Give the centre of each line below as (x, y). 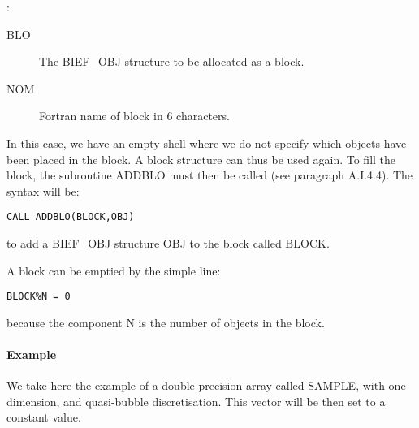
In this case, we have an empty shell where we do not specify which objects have (207, 143)
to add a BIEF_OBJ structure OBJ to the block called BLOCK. (168, 243)
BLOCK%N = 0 (39, 297)
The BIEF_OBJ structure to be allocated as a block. (172, 61)
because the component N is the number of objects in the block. (166, 322)
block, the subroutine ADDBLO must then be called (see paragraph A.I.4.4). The (210, 175)
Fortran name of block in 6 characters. (134, 116)
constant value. (44, 417)
